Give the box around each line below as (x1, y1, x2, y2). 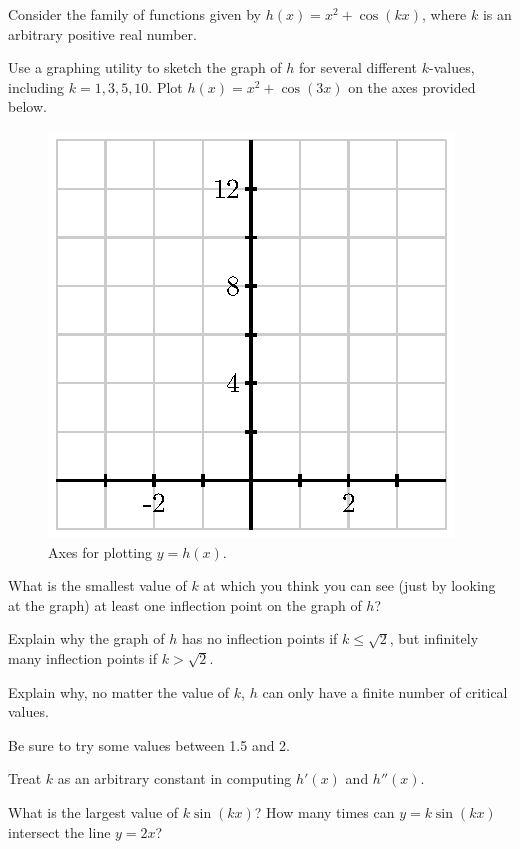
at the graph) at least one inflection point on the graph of (8, 594, 362, 615)
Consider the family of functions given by (8, 4, 261, 24)
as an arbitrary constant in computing (57, 768, 292, 789)
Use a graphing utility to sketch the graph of (8, 57, 282, 78)
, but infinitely (389, 628, 479, 649)
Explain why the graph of (8, 628, 165, 649)
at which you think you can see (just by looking (203, 575, 496, 596)
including (8, 76, 65, 97)
